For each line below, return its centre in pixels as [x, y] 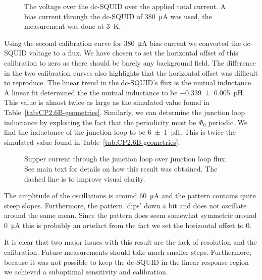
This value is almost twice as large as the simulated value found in [107, 102]
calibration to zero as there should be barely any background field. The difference [130, 62]
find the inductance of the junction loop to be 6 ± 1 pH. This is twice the [120, 132]
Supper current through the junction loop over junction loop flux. [126, 159]
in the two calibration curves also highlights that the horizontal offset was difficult [131, 72]
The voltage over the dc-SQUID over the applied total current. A [125, 6]
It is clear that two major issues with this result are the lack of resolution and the [130, 242]
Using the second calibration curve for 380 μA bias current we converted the [123, 43]
